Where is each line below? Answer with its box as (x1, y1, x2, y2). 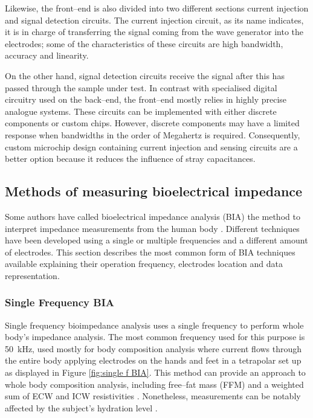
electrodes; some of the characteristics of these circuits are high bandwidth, (5, 37, 283, 50)
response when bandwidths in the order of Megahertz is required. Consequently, (5, 128, 300, 141)
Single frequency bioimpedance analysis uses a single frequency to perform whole (5, 318, 304, 331)
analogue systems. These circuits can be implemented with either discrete (5, 104, 277, 117)
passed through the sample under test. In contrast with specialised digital (5, 81, 277, 94)
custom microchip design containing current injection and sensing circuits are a (5, 140, 298, 153)
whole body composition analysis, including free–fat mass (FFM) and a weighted (5, 378, 304, 390)
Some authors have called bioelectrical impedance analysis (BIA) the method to (5, 210, 300, 222)
